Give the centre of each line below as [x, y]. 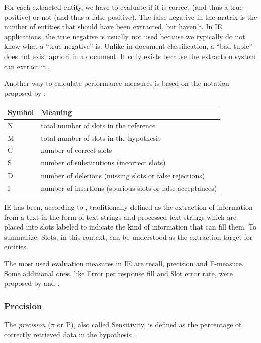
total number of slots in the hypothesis [101, 137]
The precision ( [27, 324]
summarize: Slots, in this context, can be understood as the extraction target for [128, 236]
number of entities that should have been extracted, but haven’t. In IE [113, 26]
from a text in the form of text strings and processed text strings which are [120, 217]
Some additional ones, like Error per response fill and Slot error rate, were [118, 273]
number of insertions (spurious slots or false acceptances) [129, 187]
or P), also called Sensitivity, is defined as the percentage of [149, 324]
